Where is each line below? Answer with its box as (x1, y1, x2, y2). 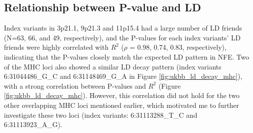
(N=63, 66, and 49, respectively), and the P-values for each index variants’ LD (4, 32, 241, 42)
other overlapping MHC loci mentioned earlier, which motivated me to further (4, 100, 239, 110)
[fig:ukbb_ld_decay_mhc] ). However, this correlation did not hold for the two (4, 90, 240, 100)
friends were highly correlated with (4, 42, 109, 52)
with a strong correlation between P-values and (4, 80, 146, 91)
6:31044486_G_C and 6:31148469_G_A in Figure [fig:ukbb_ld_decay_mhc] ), (4, 71, 243, 81)
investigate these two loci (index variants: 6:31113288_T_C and (4, 109, 197, 120)
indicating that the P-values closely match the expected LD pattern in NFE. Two (4, 51, 249, 62)
